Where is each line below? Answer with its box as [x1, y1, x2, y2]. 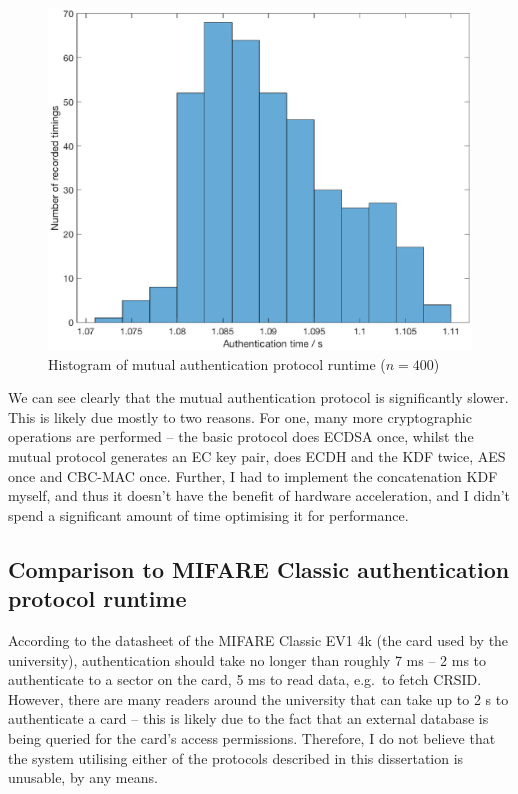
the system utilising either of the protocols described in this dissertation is [8, 747, 464, 768]
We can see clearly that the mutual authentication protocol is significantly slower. [8, 387, 509, 408]
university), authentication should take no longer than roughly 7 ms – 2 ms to [8, 649, 487, 670]
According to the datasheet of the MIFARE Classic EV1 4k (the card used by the [8, 629, 509, 650]
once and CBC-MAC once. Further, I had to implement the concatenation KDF [8, 465, 498, 486]
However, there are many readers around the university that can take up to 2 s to [8, 688, 509, 709]
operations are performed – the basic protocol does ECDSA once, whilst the [8, 426, 474, 447]
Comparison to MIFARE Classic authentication [8, 553, 510, 584]
